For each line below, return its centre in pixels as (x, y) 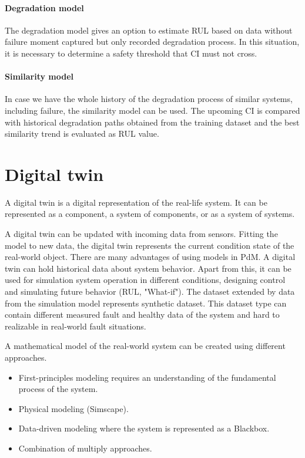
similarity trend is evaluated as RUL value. (82, 134)
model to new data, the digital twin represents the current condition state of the (150, 245)
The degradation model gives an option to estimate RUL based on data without (149, 30)
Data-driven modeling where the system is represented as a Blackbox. (144, 428)
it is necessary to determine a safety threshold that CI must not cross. (131, 53)
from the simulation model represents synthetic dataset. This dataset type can (146, 303)
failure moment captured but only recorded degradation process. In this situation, (152, 42)
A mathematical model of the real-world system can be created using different (145, 346)
